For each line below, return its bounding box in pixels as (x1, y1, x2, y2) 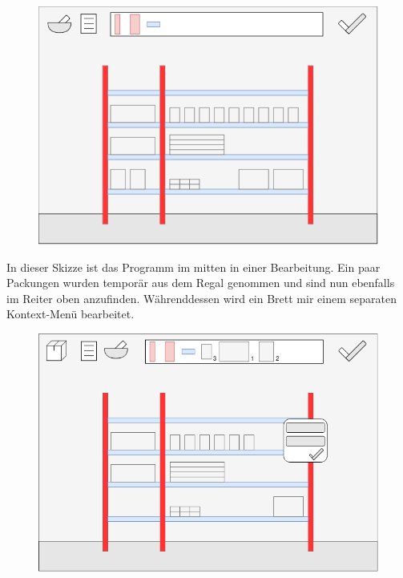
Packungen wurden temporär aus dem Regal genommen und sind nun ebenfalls (6, 274, 395, 291)
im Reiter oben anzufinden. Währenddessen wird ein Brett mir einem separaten (6, 289, 397, 306)
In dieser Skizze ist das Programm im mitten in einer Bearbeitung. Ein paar (6, 258, 381, 275)
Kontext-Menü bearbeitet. (6, 305, 135, 322)
